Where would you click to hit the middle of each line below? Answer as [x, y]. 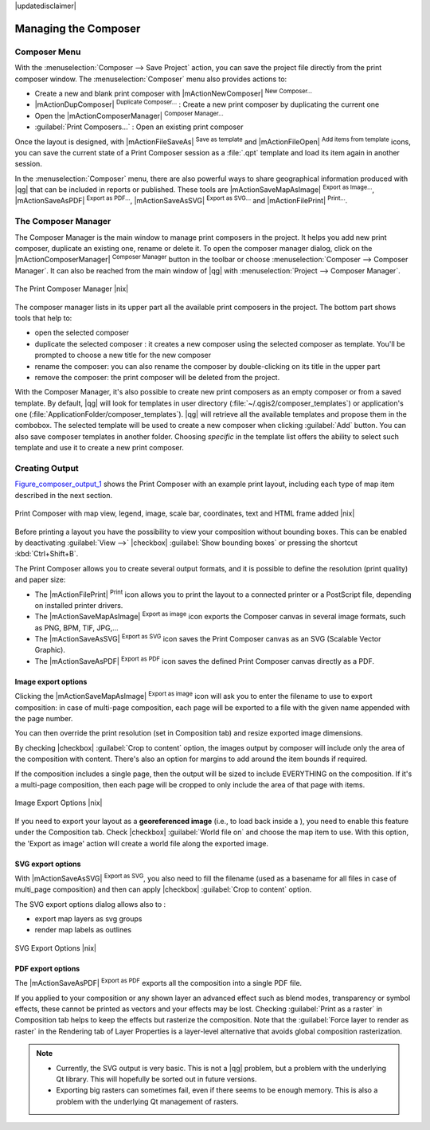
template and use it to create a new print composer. [100, 448]
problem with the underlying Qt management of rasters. [147, 1101]
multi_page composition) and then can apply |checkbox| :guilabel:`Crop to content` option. [163, 889]
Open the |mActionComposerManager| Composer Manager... [129, 115]
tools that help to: [43, 318]
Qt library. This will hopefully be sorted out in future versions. [156, 1079]
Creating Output [47, 468]
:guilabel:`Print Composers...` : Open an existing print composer [139, 127]
